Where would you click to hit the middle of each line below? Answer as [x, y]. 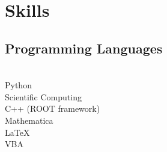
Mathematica [29, 120]
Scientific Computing [43, 96]
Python [18, 85]
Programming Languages [84, 48]
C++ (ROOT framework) [53, 108]
